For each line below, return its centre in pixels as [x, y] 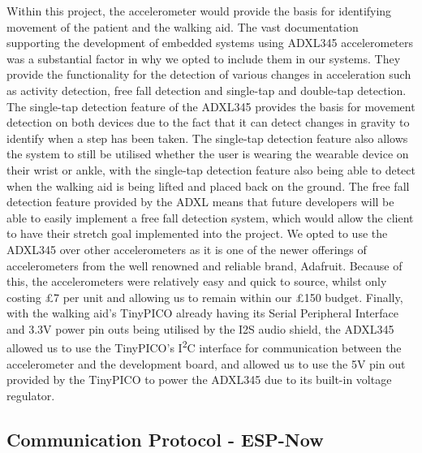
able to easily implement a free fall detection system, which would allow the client [210, 217]
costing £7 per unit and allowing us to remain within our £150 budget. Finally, [205, 297]
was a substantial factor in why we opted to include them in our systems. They [204, 58]
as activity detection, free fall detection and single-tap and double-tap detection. [207, 90]
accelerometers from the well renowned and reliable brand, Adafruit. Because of [205, 265]
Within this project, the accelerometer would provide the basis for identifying [199, 11]
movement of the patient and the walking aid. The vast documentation [183, 26]
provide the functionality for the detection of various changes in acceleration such [209, 74]
